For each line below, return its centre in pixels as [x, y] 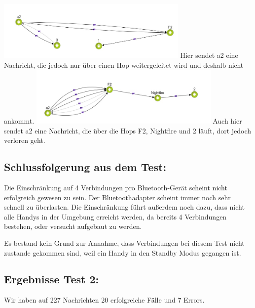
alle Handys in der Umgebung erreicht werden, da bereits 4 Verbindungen [115, 216]
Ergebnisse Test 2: [52, 279]
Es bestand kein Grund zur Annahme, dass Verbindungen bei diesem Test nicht [124, 242]
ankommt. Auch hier [123, 120]
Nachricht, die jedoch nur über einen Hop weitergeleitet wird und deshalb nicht [124, 65]
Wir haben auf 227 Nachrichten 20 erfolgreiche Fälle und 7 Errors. [104, 300]
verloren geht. [25, 140]
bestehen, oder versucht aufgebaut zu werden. [73, 226]
